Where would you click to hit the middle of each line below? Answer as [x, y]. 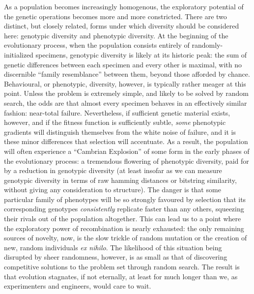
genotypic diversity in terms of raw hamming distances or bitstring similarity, [120, 180]
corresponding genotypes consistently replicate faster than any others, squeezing [124, 209]
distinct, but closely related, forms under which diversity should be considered [122, 26]
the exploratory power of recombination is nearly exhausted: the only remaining [124, 228]
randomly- [207, 45]
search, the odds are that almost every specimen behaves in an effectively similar [126, 103]
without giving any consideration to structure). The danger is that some [113, 190]
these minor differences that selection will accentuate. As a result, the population [126, 141]
